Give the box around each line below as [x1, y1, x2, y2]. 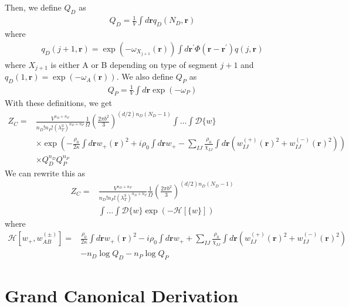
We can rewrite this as [5, 166, 86, 179]
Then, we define [5, 1, 62, 13]
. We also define [116, 70, 174, 83]
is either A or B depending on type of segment [50, 58, 218, 70]
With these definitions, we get [5, 97, 112, 109]
